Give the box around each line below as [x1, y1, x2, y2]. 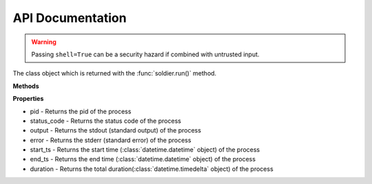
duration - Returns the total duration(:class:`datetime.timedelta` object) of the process [30, 165, 273, 173]
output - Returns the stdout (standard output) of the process [30, 126, 201, 135]
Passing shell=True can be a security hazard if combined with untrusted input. [31, 50, 260, 58]
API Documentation [12, 10, 127, 25]
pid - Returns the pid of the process [30, 107, 132, 115]
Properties [12, 95, 44, 103]
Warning [31, 38, 56, 46]
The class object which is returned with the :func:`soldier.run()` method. [12, 69, 217, 78]
